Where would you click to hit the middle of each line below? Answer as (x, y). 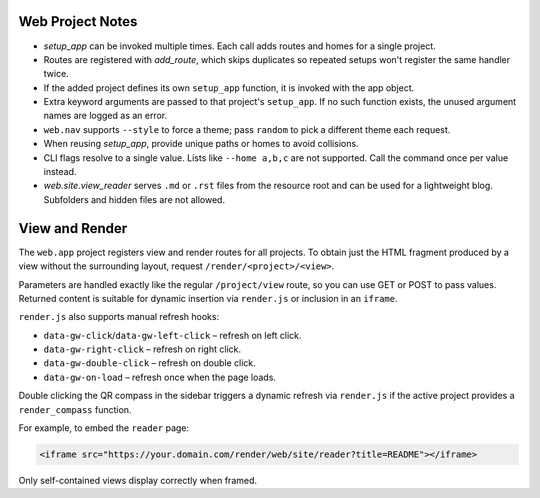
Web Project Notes (78, 21)
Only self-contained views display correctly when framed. (138, 480)
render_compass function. (75, 409)
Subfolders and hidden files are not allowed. (134, 199)
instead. (60, 172)
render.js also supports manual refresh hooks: (119, 317)
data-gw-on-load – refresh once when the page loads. (160, 377)
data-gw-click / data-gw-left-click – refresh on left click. (172, 335)
